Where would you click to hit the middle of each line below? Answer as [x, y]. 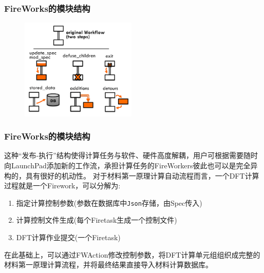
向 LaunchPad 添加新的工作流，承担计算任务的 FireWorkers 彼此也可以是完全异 [131, 165]
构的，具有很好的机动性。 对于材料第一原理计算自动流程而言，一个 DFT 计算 [132, 175]
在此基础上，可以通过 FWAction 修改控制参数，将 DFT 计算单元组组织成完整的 [132, 254]
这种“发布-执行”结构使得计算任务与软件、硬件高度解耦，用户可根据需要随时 [131, 155]
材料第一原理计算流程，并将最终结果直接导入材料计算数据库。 [108, 265]
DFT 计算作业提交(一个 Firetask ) [68, 237]
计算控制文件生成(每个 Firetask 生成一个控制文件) [97, 220]
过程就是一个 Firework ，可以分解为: [62, 186]
